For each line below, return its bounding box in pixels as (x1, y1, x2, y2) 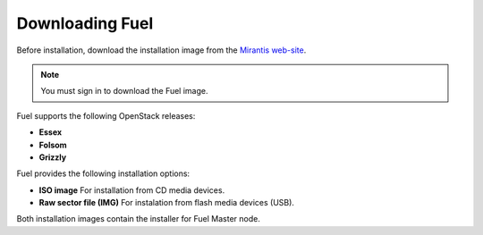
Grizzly (38, 152, 67, 163)
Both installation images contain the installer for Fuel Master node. (16, 214, 261, 224)
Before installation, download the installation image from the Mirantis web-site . (16, 45, 307, 55)
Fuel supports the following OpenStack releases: (16, 110, 196, 121)
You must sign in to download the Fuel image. (40, 86, 208, 97)
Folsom (38, 139, 67, 150)
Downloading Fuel (16, 13, 154, 33)
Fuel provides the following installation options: (16, 168, 191, 179)
